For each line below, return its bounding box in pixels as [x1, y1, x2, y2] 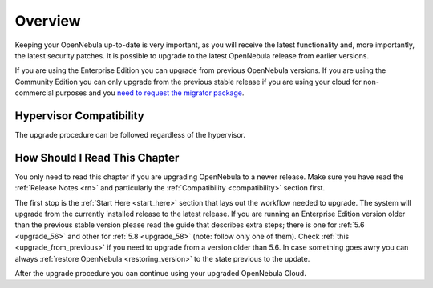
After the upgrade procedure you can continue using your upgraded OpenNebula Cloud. [14, 269, 306, 278]
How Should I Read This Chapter [14, 150, 180, 164]
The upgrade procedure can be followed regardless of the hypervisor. [14, 130, 246, 140]
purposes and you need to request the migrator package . [55, 88, 245, 98]
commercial [14, 88, 54, 98]
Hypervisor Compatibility [14, 109, 144, 122]
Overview [14, 12, 81, 30]
